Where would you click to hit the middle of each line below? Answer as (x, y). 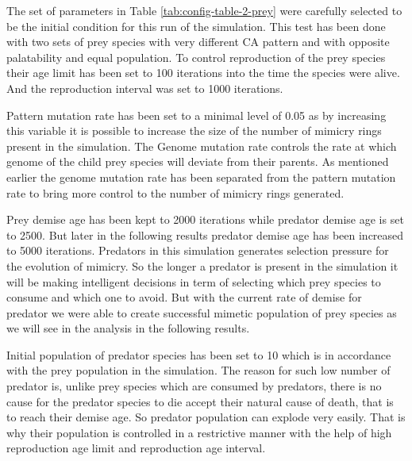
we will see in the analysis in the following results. (128, 328)
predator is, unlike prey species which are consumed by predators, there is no (194, 386)
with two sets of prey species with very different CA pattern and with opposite (198, 42)
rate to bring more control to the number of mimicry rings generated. (175, 192)
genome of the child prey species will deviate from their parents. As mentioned (198, 161)
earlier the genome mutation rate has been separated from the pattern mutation (201, 177)
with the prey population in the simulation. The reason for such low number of (198, 370)
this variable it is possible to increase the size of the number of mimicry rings (194, 131)
